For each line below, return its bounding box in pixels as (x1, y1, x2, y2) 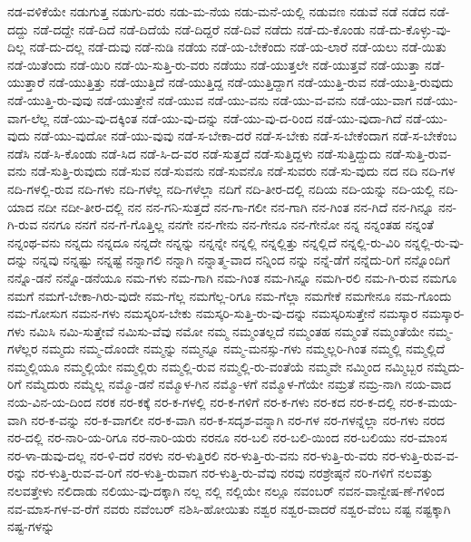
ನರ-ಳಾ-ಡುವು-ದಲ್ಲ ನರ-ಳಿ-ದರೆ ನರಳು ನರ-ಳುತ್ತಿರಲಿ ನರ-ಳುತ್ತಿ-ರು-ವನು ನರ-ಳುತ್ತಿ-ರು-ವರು (7, 445, 378, 464)
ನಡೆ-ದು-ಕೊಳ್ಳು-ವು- (369, 19, 451, 38)
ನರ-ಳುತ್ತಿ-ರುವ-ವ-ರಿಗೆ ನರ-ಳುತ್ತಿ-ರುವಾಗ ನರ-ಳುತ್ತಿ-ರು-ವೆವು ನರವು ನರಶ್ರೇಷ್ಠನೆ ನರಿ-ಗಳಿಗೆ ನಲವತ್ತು (31, 463, 434, 482)
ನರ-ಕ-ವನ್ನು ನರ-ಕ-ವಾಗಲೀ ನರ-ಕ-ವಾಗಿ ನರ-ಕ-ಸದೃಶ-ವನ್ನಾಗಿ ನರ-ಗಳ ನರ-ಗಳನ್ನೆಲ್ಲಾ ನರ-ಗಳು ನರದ (31, 410, 446, 429)
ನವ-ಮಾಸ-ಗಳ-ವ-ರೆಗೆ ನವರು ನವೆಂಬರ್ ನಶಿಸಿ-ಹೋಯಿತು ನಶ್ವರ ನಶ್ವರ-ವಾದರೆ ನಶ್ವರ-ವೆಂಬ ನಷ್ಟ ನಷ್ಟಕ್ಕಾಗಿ (7, 498, 451, 518)
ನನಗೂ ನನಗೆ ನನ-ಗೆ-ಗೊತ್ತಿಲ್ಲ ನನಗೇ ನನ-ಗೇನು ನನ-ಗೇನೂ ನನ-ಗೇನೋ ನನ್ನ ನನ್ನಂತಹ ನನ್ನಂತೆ (41, 215, 435, 234)
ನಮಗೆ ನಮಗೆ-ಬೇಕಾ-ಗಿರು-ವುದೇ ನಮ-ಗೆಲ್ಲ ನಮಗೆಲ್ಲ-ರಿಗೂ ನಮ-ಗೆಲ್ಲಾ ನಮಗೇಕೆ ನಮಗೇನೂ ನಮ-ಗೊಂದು (7, 286, 452, 305)
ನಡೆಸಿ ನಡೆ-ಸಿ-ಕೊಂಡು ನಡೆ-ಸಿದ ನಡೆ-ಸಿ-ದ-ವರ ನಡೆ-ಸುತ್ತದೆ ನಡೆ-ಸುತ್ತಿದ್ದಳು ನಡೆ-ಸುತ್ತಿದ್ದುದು (7, 143, 382, 162)
